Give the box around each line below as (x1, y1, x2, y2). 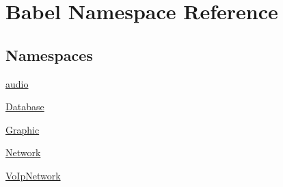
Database (5, 99, 44, 114)
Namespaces (5, 44, 93, 65)
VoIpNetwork (5, 168, 61, 182)
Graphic (5, 122, 40, 136)
